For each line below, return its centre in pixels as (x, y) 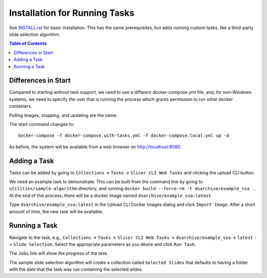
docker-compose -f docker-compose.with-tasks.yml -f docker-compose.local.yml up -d (124, 136)
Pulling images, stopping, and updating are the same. (63, 115)
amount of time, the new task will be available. (56, 211)
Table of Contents (28, 43)
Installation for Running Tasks (72, 13)
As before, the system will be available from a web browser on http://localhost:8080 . (95, 147)
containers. (21, 106)
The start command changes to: (42, 124)
